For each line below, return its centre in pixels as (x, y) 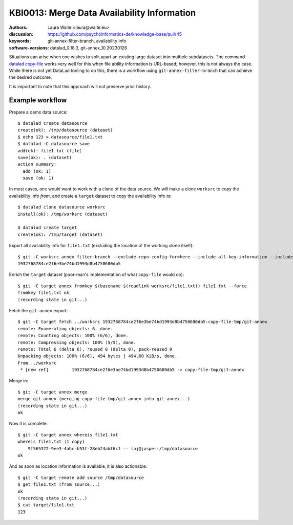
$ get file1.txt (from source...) (59, 485)
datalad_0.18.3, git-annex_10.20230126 (89, 48)
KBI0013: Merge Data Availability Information (103, 13)
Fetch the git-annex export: (38, 310)
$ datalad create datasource (52, 123)
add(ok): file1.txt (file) (50, 151)
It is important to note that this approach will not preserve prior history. (80, 86)
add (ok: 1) (37, 171)
